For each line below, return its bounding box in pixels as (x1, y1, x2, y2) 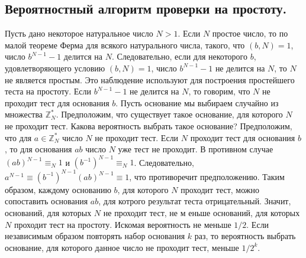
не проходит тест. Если (95, 131, 179, 143)
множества (5, 108, 43, 120)
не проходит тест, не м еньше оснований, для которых (103, 206, 300, 218)
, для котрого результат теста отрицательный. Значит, (98, 195, 291, 207)
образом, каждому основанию (5, 183, 111, 195)
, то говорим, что (188, 85, 250, 97)
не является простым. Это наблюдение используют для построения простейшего (5, 73, 295, 86)
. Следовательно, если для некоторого (111, 50, 247, 63)
